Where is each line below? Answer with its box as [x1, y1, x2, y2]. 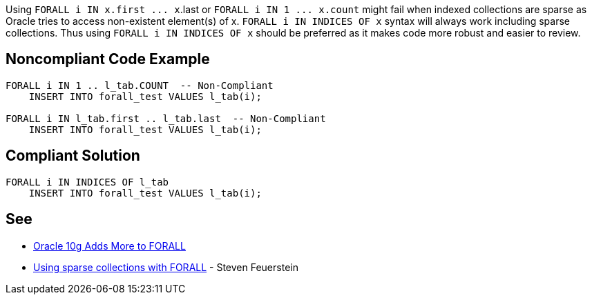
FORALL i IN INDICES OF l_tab [6, 176, 169, 188]
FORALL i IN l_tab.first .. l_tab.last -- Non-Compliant [6, 112, 326, 124]
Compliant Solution [6, 147, 140, 165]
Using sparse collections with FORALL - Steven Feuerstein [33, 261, 298, 273]
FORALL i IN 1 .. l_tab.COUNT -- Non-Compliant [6, 79, 274, 91]
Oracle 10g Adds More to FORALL [33, 239, 186, 252]
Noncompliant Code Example [6, 50, 210, 68]
